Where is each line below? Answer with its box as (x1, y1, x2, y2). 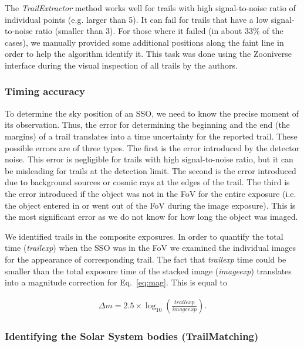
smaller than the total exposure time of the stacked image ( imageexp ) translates (5, 264, 292, 277)
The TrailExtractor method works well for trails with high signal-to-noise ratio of (5, 2, 296, 13)
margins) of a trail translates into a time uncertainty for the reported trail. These (5, 130, 298, 142)
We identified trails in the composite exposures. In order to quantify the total (5, 230, 283, 242)
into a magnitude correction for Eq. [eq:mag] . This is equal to (5, 276, 227, 288)
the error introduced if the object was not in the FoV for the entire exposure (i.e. (5, 187, 296, 199)
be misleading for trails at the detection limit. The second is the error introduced (5, 164, 296, 176)
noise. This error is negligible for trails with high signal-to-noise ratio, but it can (5, 153, 293, 165)
